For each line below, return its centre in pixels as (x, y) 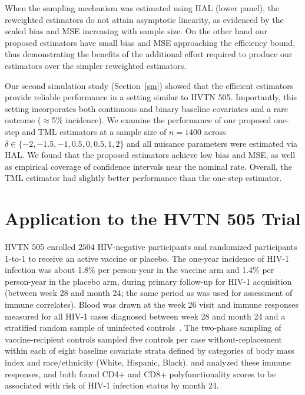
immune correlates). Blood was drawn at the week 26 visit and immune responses (152, 304)
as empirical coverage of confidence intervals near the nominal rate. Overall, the (149, 166)
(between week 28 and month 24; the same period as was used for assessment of (149, 293)
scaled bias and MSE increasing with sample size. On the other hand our (136, 31)
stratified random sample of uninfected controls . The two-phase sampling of (143, 327)
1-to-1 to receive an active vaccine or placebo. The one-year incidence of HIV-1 (147, 258)
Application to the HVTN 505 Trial (153, 218)
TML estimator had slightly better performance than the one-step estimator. (143, 178)
